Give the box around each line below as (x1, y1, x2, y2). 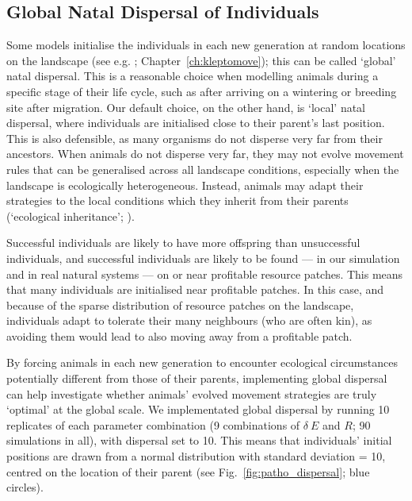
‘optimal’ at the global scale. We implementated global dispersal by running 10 (6, 401, 390, 418)
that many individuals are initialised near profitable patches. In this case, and (6, 281, 384, 298)
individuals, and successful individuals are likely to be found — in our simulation (6, 249, 400, 266)
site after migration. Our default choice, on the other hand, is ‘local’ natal (6, 98, 366, 115)
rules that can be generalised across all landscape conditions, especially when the (6, 160, 399, 177)
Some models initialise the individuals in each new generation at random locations (6, 37, 406, 53)
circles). (6, 479, 44, 495)
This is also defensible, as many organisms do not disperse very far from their (6, 129, 383, 146)
